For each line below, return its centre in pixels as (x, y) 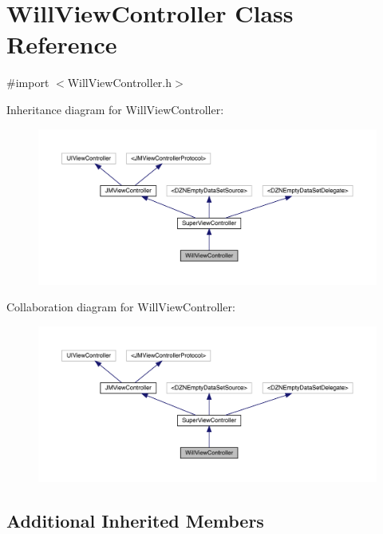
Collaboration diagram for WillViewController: (121, 307)
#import (28, 83)
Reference (62, 44)
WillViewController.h (120, 83)
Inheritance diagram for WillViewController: (115, 109)
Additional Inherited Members (135, 520)
